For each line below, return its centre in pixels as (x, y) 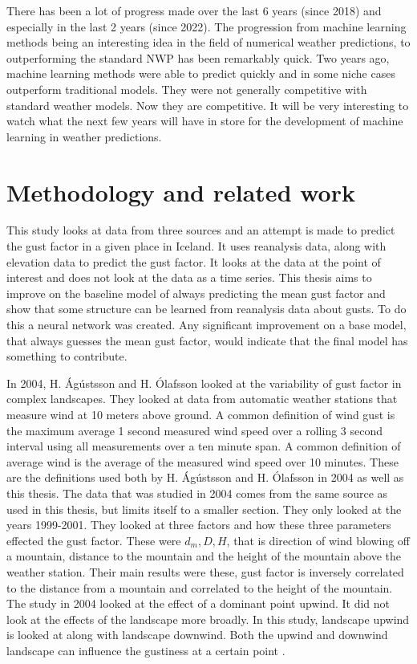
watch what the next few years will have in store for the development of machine (205, 121)
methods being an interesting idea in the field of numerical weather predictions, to (208, 42)
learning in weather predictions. (84, 136)
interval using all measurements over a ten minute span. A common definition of (204, 446)
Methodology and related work (181, 191)
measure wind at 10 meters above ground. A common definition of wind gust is (201, 414)
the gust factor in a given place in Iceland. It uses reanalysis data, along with (196, 246)
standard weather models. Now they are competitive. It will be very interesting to (208, 105)
